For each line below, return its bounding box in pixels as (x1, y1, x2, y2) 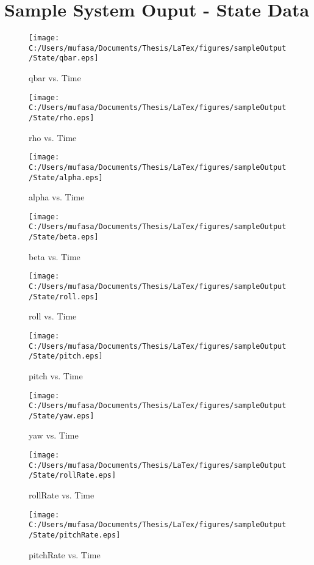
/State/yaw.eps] (29, 411, 95, 420)
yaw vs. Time (29, 429, 79, 442)
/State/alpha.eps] (29, 173, 103, 182)
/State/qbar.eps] (29, 54, 99, 63)
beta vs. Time (29, 250, 80, 263)
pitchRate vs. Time (29, 548, 101, 561)
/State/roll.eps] (29, 292, 99, 301)
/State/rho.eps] (29, 114, 95, 122)
